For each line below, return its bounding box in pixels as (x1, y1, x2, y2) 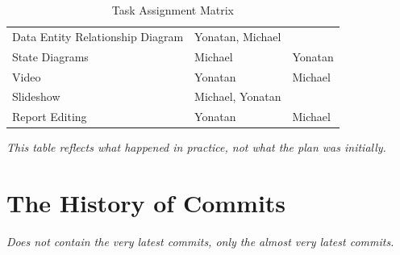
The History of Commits (6, 186, 286, 219)
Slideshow (12, 88, 60, 105)
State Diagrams (12, 48, 89, 65)
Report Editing (12, 108, 87, 125)
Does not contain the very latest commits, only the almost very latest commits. (6, 233, 394, 250)
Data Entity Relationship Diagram (12, 27, 184, 44)
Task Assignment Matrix (111, 2, 234, 18)
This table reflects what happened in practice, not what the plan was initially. (6, 139, 386, 156)
